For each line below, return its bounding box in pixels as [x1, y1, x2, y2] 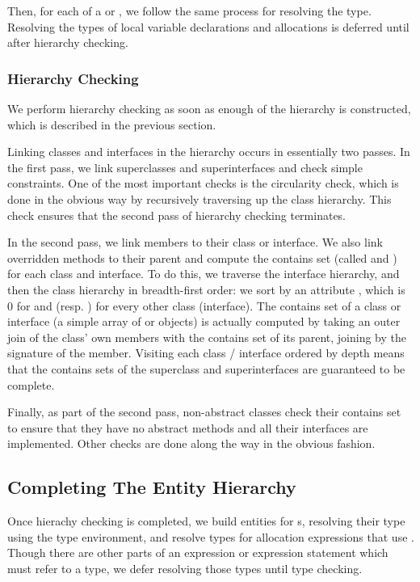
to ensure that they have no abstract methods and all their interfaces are [7, 419, 368, 436]
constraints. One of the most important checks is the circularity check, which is [7, 175, 399, 192]
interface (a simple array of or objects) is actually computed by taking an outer [7, 313, 401, 330]
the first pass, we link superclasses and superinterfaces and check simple [7, 158, 363, 175]
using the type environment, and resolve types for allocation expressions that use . [7, 528, 414, 545]
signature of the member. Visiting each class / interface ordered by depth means [7, 344, 405, 361]
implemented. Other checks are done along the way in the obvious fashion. [7, 435, 376, 452]
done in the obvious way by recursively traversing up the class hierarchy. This [7, 190, 392, 207]
